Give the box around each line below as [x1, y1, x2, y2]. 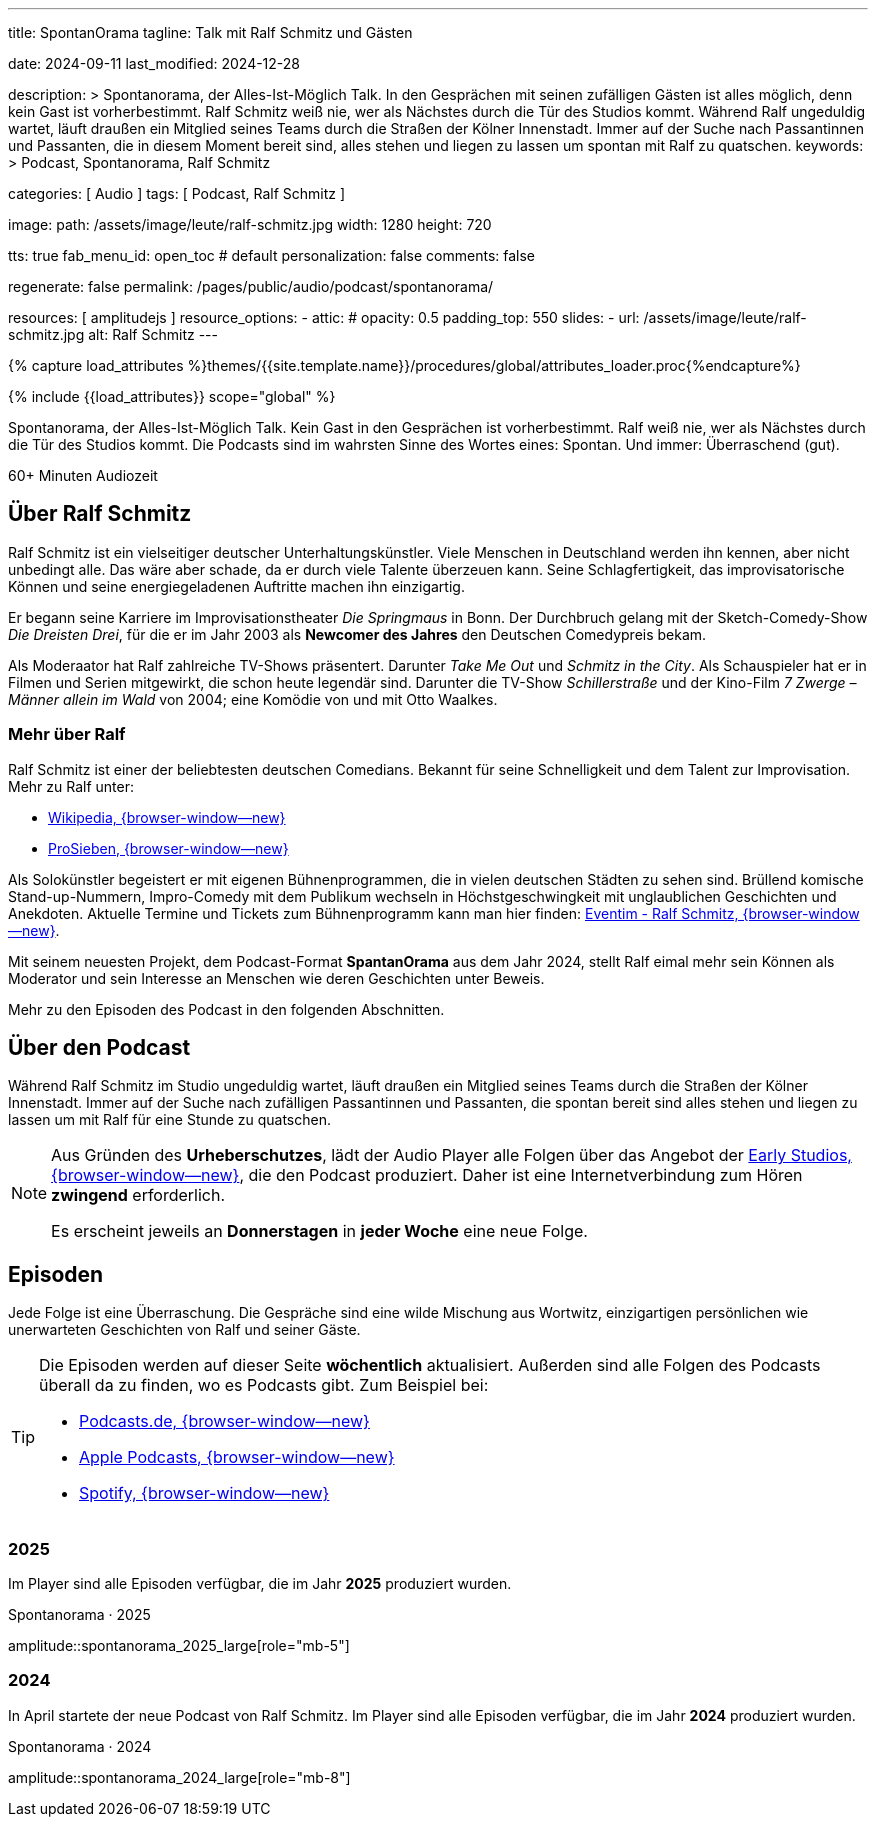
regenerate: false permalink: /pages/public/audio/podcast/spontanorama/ [8, 278, 494, 295]
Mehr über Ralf [8, 724, 126, 745]
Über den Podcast [8, 1035, 191, 1061]
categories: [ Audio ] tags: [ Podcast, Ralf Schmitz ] [8, 185, 346, 202]
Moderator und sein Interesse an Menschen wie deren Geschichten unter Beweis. [8, 969, 545, 987]
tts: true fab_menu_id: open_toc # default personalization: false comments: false [8, 247, 536, 264]
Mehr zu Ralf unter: [8, 777, 135, 795]
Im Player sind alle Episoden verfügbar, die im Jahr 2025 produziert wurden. [8, 1575, 512, 1593]
